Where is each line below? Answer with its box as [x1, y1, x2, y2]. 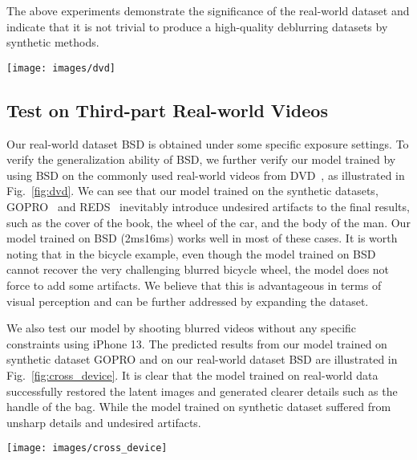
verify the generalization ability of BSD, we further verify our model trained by [6, 151, 396, 168]
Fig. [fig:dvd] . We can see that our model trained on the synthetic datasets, [6, 182, 379, 199]
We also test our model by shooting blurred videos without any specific [6, 320, 357, 336]
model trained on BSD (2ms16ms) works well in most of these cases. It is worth [6, 230, 398, 246]
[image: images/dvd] [6, 62, 116, 74]
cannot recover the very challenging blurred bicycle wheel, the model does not [6, 261, 390, 278]
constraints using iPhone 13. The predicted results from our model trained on [6, 335, 387, 352]
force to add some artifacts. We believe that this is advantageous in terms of [6, 276, 382, 293]
